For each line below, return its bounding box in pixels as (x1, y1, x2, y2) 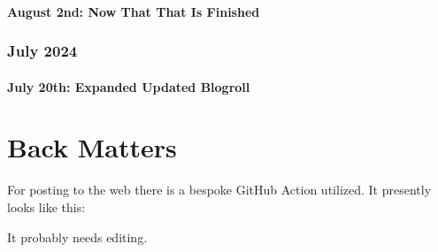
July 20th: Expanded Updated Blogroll (7, 77, 250, 95)
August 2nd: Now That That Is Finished (7, 2, 260, 20)
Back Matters (7, 129, 177, 165)
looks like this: (7, 197, 86, 216)
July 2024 (7, 40, 78, 62)
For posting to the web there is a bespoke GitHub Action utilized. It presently (7, 180, 432, 199)
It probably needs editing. (7, 227, 148, 246)
